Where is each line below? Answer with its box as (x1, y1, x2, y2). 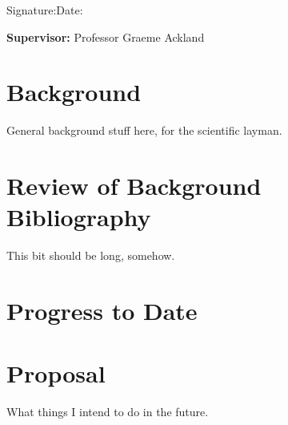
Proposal (6, 357, 106, 390)
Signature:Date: (6, 2, 83, 18)
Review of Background (6, 169, 262, 202)
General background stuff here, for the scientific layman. (6, 122, 282, 139)
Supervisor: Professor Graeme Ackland (6, 28, 205, 45)
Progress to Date (6, 294, 198, 326)
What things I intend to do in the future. (6, 403, 209, 420)
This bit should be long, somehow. (6, 247, 175, 264)
